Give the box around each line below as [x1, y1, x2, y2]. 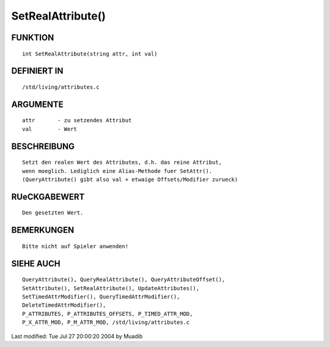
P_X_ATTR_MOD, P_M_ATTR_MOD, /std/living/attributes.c [22, 319, 190, 326]
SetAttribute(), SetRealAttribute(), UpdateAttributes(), [22, 285, 200, 291]
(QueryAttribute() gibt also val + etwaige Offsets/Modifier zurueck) [22, 176, 238, 183]
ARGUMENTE [11, 99, 64, 109]
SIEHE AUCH [11, 258, 61, 269]
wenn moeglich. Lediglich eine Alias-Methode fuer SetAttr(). [22, 167, 213, 174]
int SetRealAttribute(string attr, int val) [22, 50, 158, 57]
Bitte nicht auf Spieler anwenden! [22, 243, 129, 250]
